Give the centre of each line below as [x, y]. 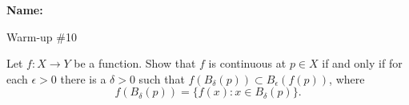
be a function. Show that [135, 63]
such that [162, 78]
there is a [83, 78]
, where [347, 78]
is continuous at [247, 63]
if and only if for [362, 63]
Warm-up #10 [42, 36]
